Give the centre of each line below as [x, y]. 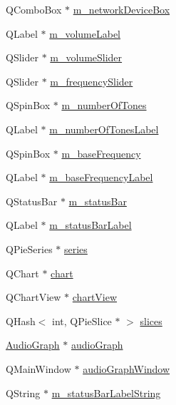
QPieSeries [29, 248]
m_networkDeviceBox [121, 9]
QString [23, 393]
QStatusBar [32, 201]
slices [151, 321]
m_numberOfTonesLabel [104, 129]
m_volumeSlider [86, 57]
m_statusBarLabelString [106, 393]
